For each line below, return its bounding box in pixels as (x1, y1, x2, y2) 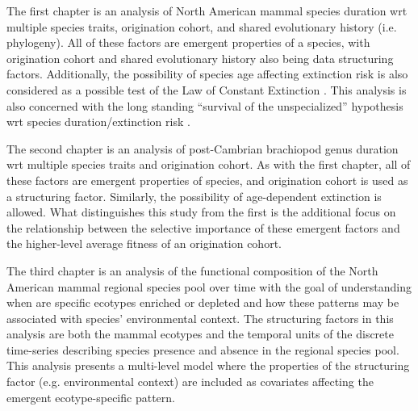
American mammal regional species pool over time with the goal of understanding (6, 278, 412, 295)
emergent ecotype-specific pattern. (6, 388, 175, 405)
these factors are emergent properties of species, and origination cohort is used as (6, 171, 408, 188)
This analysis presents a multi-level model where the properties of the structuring (6, 357, 410, 374)
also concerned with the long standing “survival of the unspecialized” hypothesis (6, 97, 403, 114)
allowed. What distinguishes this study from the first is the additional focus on (6, 203, 396, 220)
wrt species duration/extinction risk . (6, 113, 190, 130)
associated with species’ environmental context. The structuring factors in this (6, 309, 394, 326)
